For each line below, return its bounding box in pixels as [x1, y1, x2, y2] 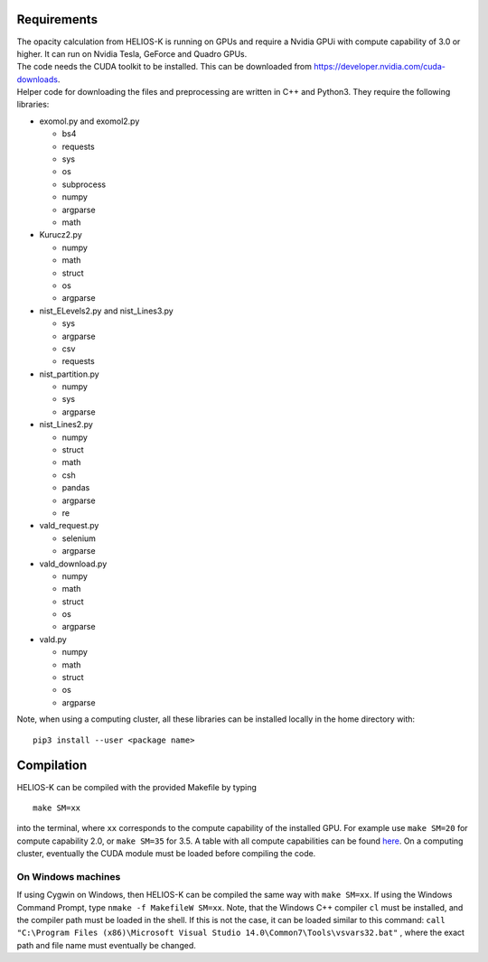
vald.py [39, 633, 67, 645]
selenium [61, 533, 97, 544]
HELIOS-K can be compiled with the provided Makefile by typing [16, 781, 258, 792]
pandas [61, 482, 90, 493]
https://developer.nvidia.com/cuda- [313, 61, 446, 72]
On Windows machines [16, 870, 121, 883]
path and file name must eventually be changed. [16, 939, 196, 950]
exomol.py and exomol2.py [39, 116, 140, 126]
